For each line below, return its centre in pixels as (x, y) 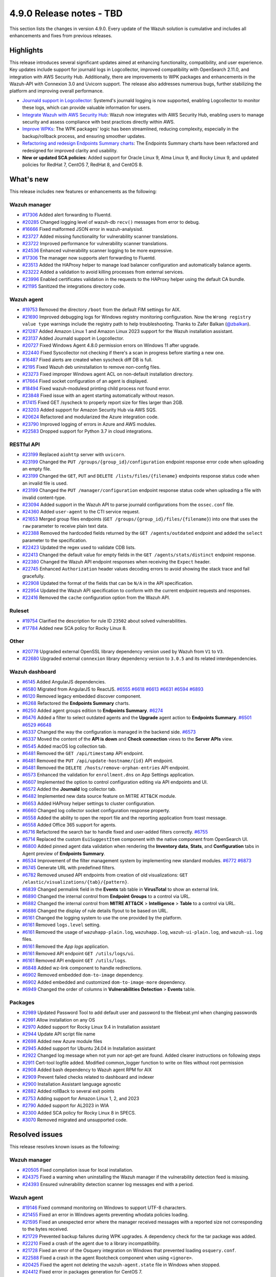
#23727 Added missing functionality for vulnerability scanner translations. (100, 236)
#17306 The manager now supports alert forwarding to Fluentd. (89, 257)
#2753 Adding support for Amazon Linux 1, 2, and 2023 (81, 1098)
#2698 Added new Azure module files (62, 1041)
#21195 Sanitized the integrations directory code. (74, 287)
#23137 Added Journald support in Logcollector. (73, 338)
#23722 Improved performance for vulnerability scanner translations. (95, 243)
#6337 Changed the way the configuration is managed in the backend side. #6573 (109, 732)
